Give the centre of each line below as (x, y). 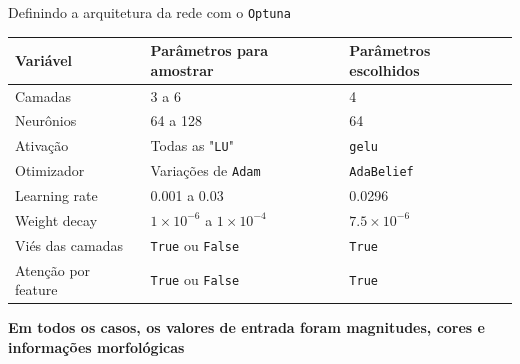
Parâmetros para (209, 50)
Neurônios (46, 120)
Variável (44, 59)
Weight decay (56, 219)
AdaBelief (381, 172)
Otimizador (50, 170)
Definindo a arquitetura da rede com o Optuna (149, 12)
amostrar (182, 69)
